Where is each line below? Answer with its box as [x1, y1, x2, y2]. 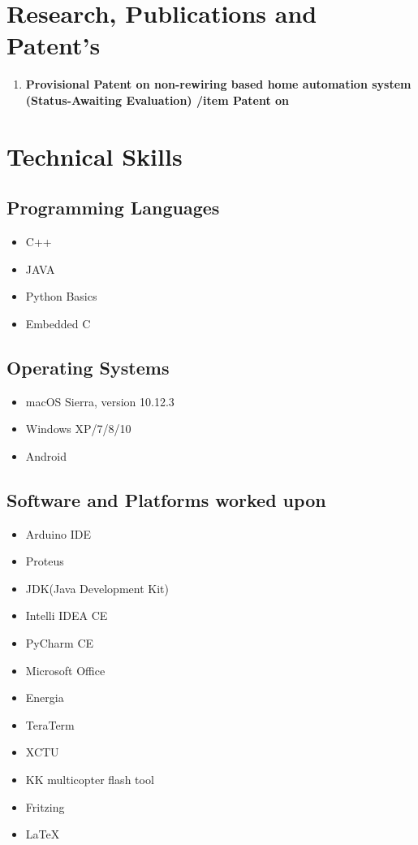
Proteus [25, 552, 64, 570]
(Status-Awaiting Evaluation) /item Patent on [25, 91, 290, 108]
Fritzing [25, 798, 65, 815]
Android [25, 447, 67, 464]
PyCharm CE [25, 635, 94, 652]
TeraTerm [25, 716, 75, 733]
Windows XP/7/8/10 [25, 420, 131, 437]
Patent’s [6, 28, 101, 62]
